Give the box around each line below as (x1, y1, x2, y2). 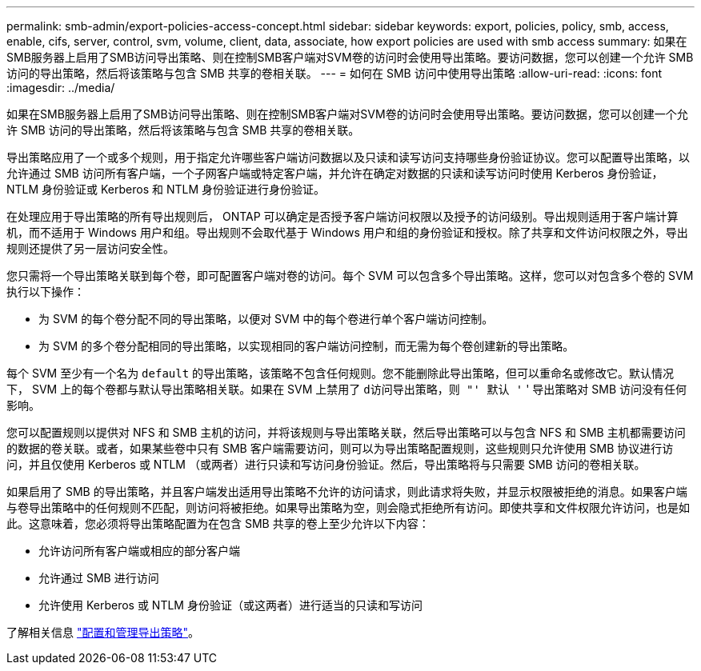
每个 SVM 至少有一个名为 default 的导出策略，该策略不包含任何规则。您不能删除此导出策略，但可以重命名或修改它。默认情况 (6, 366, 675, 380)
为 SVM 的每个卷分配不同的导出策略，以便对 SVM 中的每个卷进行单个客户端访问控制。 (38, 312, 494, 326)
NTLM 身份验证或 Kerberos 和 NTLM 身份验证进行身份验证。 (6, 182, 326, 196)
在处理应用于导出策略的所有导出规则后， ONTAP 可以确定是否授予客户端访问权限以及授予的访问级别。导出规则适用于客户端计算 (6, 210, 679, 223)
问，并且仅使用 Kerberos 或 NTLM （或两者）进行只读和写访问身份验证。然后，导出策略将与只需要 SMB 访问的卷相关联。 (6, 457, 646, 471)
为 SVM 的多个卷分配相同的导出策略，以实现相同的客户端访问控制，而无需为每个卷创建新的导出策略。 (38, 339, 575, 353)
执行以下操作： (6, 285, 85, 298)
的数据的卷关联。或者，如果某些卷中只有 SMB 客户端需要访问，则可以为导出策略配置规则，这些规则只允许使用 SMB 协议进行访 (6, 441, 674, 455)
